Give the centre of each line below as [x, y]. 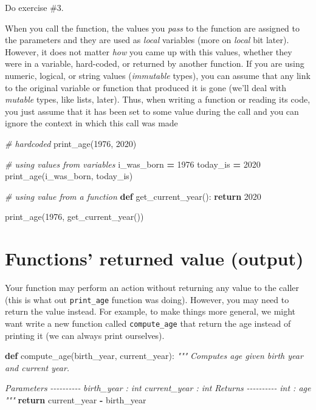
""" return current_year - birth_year [76, 399]
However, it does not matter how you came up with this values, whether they [149, 51]
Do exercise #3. [34, 7]
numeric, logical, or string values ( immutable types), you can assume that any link [158, 75]
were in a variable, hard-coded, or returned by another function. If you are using [155, 63]
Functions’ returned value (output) [154, 258]
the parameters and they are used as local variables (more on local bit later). [147, 40]
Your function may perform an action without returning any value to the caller [152, 288]
